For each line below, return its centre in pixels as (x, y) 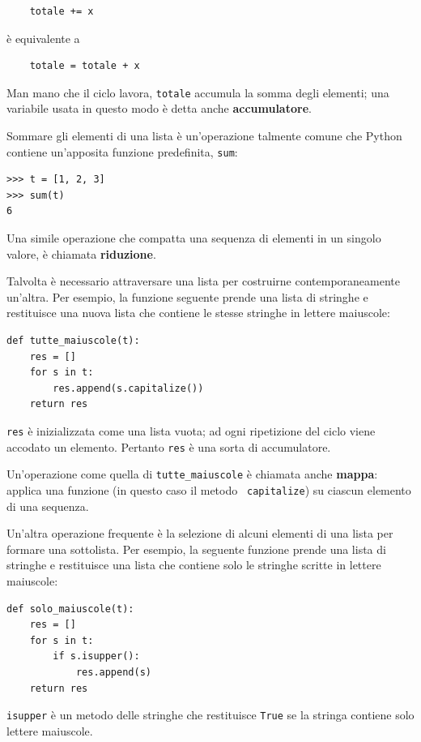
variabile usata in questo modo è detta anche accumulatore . (159, 108)
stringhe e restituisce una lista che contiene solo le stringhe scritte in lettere (194, 565)
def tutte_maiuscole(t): (73, 341)
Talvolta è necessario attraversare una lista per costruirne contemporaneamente (203, 281)
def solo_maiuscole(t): (70, 609)
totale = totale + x (85, 66)
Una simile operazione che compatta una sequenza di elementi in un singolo (194, 238)
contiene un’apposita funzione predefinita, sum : (122, 151)
